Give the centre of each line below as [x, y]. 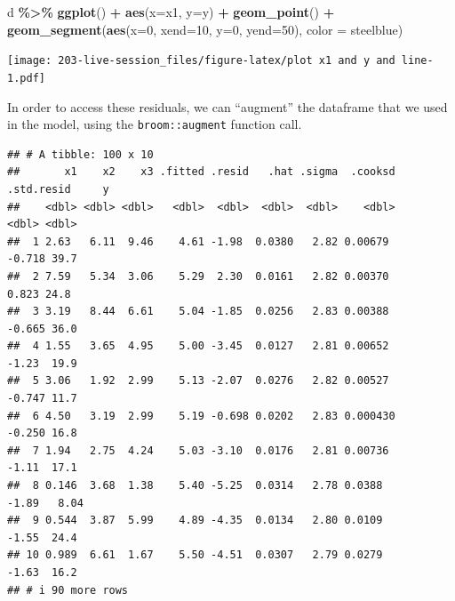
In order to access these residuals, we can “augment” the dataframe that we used [227, 106]
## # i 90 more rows [68, 590]
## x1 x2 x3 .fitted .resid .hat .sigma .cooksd [201, 172]
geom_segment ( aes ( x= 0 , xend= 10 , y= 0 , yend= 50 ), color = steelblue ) [205, 29]
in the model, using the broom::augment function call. [155, 124]
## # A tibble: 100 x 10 [80, 154]
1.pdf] [26, 78]
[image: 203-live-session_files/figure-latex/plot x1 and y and [201, 61]
